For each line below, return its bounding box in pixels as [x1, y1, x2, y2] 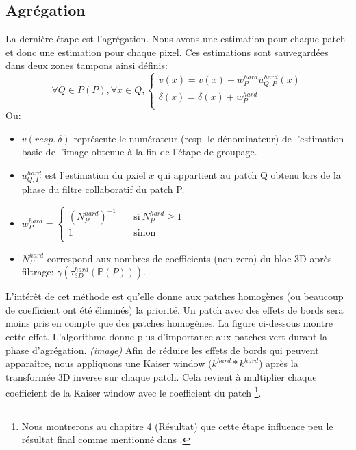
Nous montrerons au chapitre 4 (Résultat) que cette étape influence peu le [21, 418, 333, 433]
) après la [258, 356, 298, 371]
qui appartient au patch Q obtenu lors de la [157, 167, 341, 182]
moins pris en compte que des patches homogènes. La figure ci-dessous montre [5, 316, 333, 330]
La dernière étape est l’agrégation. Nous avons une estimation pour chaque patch [5, 32, 346, 46]
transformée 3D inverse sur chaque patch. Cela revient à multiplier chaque [5, 369, 317, 384]
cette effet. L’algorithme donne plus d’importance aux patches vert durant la [5, 329, 327, 344]
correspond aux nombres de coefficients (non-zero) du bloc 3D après [47, 251, 332, 265]
